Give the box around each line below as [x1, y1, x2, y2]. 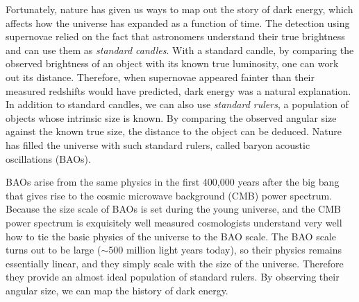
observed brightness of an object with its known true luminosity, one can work [6, 56, 339, 71]
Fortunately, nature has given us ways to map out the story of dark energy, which [6, 2, 353, 16]
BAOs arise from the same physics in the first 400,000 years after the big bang [6, 175, 340, 189]
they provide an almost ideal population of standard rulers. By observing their [6, 269, 340, 284]
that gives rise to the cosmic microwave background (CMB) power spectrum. [6, 188, 333, 202]
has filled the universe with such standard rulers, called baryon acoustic [6, 137, 310, 152]
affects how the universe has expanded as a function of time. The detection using [6, 15, 350, 30]
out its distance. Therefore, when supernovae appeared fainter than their [6, 69, 315, 84]
